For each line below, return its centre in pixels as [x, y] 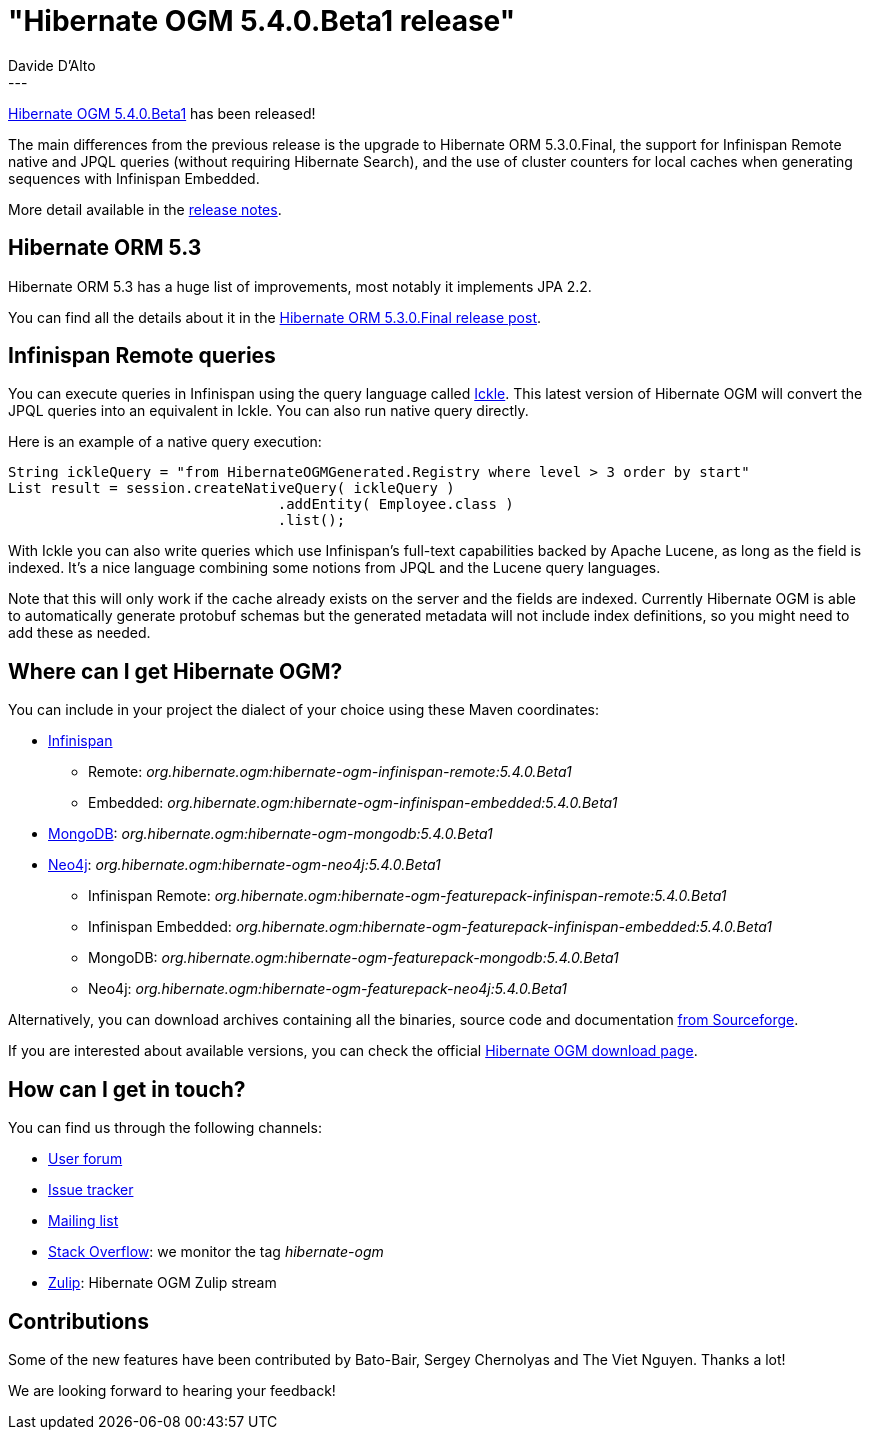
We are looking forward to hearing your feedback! [172, 1390]
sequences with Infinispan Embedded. [134, 178]
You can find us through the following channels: [165, 1128]
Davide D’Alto [52, 65]
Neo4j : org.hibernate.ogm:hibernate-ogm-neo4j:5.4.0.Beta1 [244, 865]
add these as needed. [79, 633]
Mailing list [83, 1221]
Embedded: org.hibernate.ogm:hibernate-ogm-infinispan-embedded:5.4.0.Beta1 [353, 803]
